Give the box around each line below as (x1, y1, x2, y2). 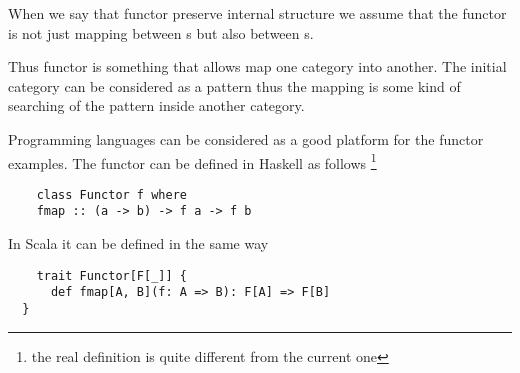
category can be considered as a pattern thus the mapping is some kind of (8, 75, 461, 96)
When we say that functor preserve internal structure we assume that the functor (8, 3, 507, 23)
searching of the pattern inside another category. (8, 95, 305, 116)
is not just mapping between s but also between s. (8, 22, 314, 43)
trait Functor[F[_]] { (36, 268, 187, 283)
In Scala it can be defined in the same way (8, 233, 269, 254)
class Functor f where (36, 187, 187, 202)
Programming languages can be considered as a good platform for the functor (8, 128, 484, 149)
